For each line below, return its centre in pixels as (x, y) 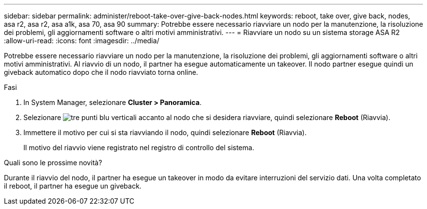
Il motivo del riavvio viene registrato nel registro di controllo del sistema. (139, 148)
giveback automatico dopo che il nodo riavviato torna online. (101, 72)
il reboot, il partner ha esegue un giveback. (73, 186)
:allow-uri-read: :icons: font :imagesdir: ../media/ (82, 41)
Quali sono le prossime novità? (53, 163)
